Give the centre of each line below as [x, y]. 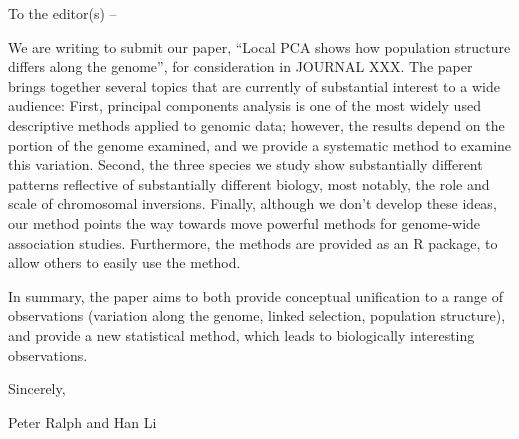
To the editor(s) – [62, 13]
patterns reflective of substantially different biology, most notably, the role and [249, 183]
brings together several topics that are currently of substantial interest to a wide [254, 85]
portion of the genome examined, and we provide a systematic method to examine [260, 144]
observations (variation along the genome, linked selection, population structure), [257, 315]
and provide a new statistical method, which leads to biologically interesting [241, 334]
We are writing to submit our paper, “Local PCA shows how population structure [259, 46]
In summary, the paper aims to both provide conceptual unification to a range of [256, 295]
